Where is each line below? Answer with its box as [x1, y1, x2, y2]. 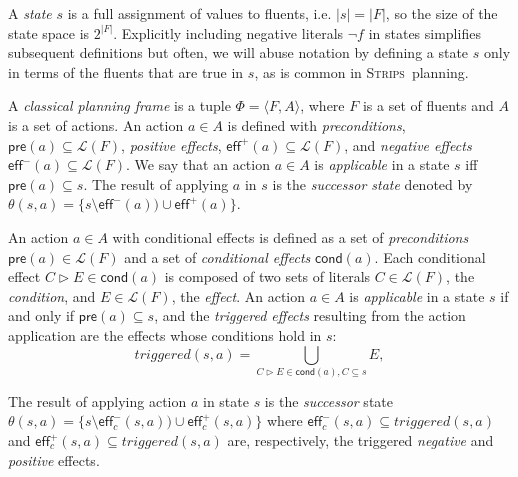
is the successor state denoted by [272, 173, 473, 194]
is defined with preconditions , [227, 114, 406, 135]
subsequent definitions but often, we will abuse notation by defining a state [8, 42, 469, 63]
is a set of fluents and [362, 95, 494, 116]
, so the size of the [385, 3, 498, 23]
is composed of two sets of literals [164, 266, 371, 287]
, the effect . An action [171, 285, 306, 306]
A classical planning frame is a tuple [8, 95, 231, 116]
